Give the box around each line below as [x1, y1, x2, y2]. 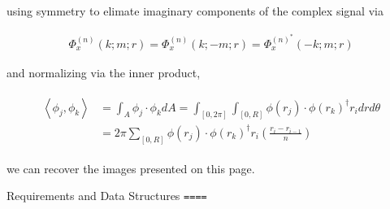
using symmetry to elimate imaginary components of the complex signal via [6, 2, 383, 19]
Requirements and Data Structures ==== [6, 187, 207, 204]
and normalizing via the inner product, [6, 63, 201, 81]
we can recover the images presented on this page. [6, 159, 255, 176]
